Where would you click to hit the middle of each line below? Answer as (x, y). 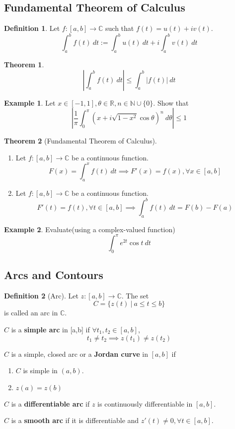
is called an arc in (31, 313)
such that (120, 28)
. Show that (171, 102)
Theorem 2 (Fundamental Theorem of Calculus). (80, 141)
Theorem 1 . (24, 65)
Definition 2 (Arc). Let (41, 295)
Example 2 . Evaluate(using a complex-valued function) (90, 229)
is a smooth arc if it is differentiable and (75, 420)
